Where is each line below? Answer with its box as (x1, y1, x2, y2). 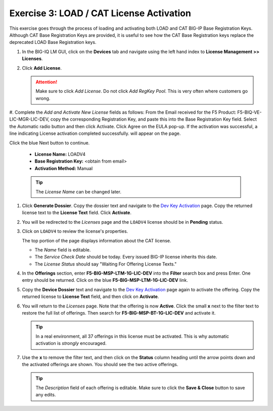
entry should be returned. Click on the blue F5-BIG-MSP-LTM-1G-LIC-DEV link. (22, 277, 188, 283)
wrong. (35, 95, 51, 101)
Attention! (35, 79, 58, 85)
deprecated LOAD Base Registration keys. (9, 39, 97, 45)
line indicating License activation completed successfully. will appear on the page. (9, 130, 181, 136)
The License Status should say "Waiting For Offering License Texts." (34, 261, 177, 267)
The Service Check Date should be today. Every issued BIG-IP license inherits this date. (34, 254, 217, 260)
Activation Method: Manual (34, 165, 93, 171)
